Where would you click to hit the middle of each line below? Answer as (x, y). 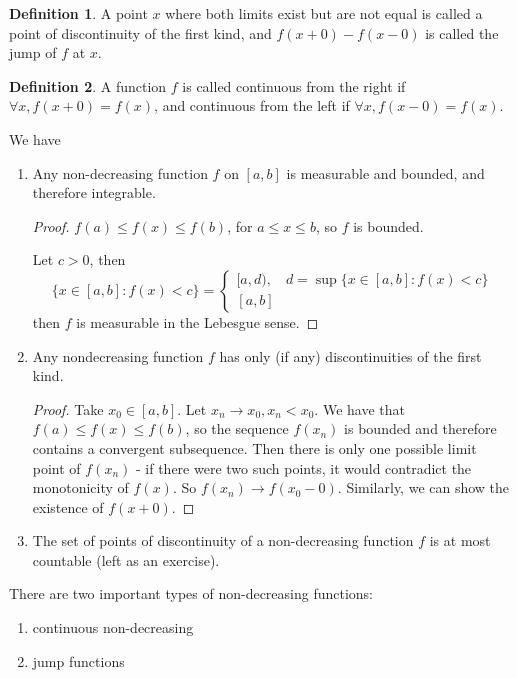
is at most (460, 540)
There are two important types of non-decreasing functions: (191, 593)
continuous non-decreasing (113, 627)
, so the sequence (237, 428)
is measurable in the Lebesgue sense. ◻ (197, 321)
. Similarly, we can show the (423, 487)
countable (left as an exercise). (126, 559)
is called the (462, 32)
